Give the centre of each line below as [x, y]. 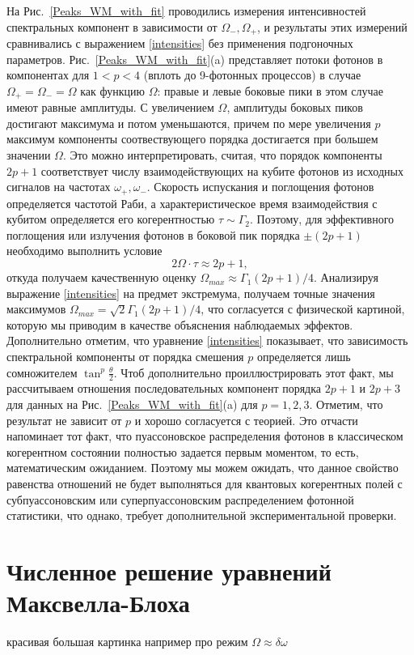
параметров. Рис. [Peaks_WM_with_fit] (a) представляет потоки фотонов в [195, 59]
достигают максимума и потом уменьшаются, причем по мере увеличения [189, 123]
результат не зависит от [64, 420]
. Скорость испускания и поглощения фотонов [260, 187]
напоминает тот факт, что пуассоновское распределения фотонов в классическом [205, 436]
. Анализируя [346, 277]
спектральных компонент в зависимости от [112, 26]
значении [29, 155]
